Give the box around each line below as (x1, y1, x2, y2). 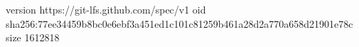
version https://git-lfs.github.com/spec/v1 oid (6, 2, 206, 16)
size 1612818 (6, 30, 60, 45)
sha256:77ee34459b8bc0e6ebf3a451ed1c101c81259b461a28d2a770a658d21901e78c (6, 16, 353, 31)
